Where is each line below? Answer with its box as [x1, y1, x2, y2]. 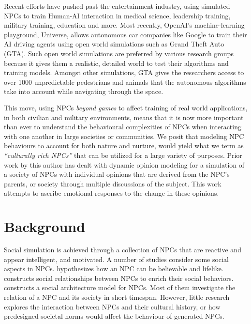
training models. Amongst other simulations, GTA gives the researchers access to [4, 67, 244, 77]
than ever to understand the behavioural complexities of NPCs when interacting [4, 122, 241, 132]
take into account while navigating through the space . [4, 86, 163, 96]
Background [4, 216, 86, 236]
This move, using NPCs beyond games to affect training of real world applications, [4, 102, 248, 112]
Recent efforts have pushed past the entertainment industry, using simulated [4, 1, 230, 11]
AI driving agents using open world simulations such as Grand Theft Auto [4, 39, 224, 49]
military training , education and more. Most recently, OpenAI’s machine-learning [4, 20, 245, 30]
